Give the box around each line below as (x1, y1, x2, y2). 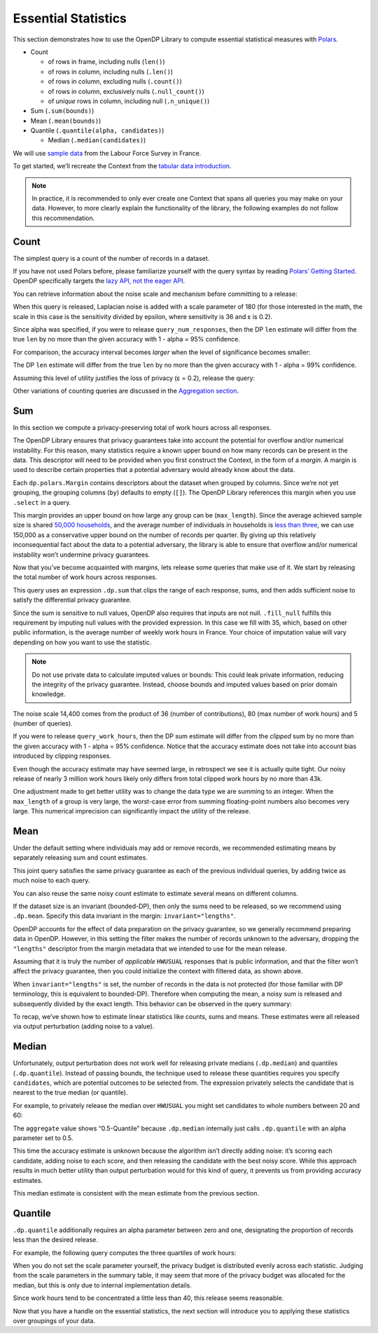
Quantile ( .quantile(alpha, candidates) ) (30, 126, 164, 135)
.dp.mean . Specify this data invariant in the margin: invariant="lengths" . (13, 912, 236, 920)
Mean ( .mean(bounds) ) (30, 116, 101, 125)
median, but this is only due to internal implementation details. (13, 1280, 192, 1290)
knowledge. (31, 690, 66, 698)
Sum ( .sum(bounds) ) (30, 107, 94, 115)
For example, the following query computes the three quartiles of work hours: (13, 1248, 237, 1257)
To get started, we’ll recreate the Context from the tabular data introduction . (13, 162, 232, 170)
